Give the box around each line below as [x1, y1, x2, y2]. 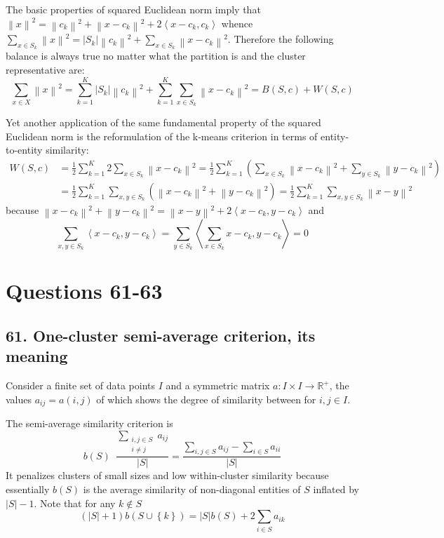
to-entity [6, 142, 43, 157]
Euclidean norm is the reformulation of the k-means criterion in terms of [6, 128, 318, 143]
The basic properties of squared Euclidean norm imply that [6, 2, 261, 16]
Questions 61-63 [6, 276, 163, 305]
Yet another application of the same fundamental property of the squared [6, 115, 321, 130]
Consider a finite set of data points [6, 378, 155, 393]
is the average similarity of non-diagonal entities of [83, 482, 301, 497]
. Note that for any [34, 495, 116, 510]
